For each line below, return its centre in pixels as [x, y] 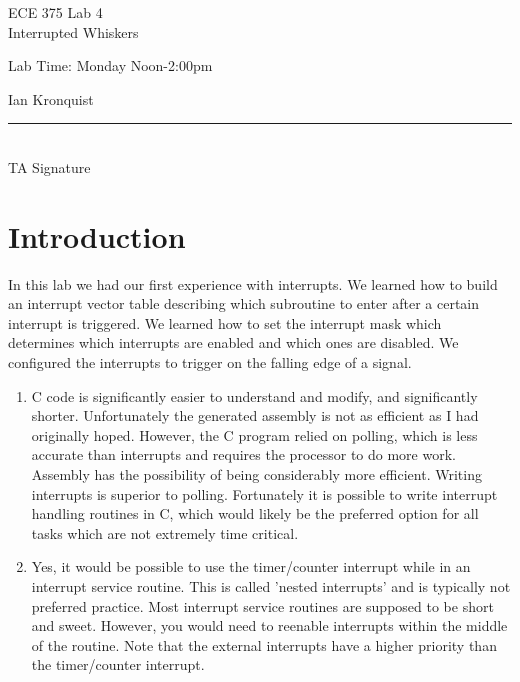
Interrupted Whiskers [73, 31]
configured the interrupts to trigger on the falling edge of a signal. [210, 362]
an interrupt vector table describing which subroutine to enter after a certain [244, 303]
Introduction [97, 235]
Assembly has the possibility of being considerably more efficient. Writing [256, 474]
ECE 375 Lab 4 [55, 12]
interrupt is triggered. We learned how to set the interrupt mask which [225, 322]
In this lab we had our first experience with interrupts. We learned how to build [253, 283]
